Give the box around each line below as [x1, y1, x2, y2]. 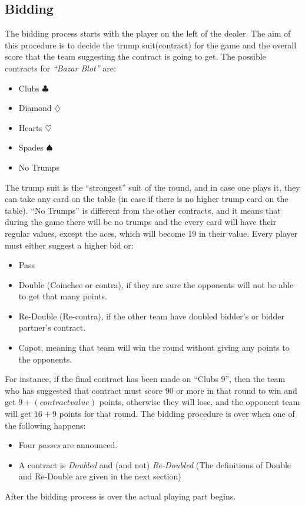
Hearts [18, 121, 42, 133]
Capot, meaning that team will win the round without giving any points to [18, 341, 290, 354]
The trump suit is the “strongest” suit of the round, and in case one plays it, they [5, 181, 300, 193]
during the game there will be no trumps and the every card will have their [5, 216, 277, 228]
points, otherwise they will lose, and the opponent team [99, 396, 300, 408]
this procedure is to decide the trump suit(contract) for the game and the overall [5, 38, 297, 51]
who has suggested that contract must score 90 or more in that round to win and [5, 384, 297, 396]
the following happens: [5, 419, 86, 431]
